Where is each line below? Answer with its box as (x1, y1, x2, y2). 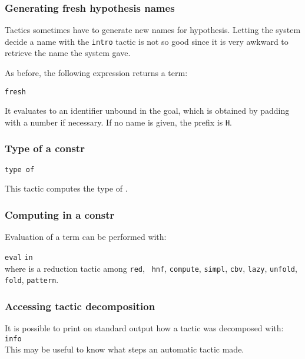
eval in (5, 253, 33, 262)
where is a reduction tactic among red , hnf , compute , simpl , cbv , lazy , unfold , (5, 262, 297, 274)
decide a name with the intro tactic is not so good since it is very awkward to (5, 35, 289, 47)
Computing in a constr (5, 207, 115, 222)
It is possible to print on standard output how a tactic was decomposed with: (5, 322, 284, 334)
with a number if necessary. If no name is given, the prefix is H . (5, 116, 232, 128)
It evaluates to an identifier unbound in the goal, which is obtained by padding (5, 104, 290, 117)
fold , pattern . (5, 274, 59, 286)
